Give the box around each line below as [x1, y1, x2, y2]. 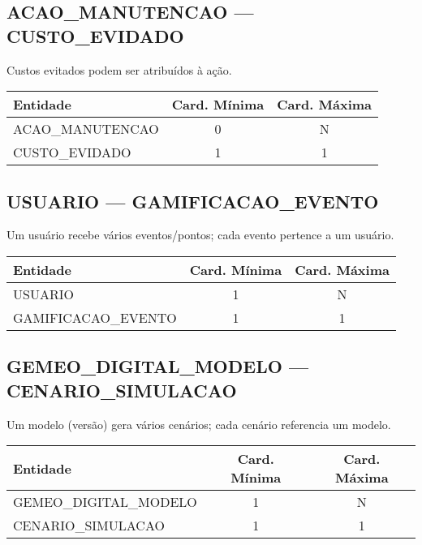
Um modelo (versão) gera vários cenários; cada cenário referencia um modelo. [6, 415, 391, 432]
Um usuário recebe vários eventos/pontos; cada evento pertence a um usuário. [6, 226, 394, 243]
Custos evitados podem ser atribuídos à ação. [6, 61, 232, 78]
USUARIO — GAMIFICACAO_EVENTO [6, 188, 379, 213]
